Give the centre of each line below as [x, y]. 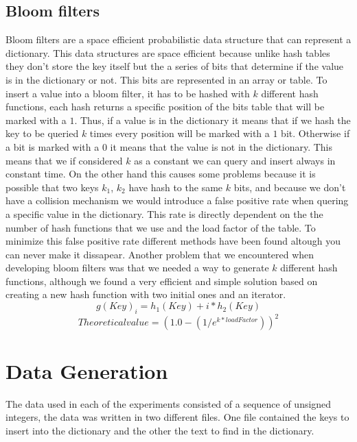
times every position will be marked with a [180, 133]
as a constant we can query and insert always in [235, 160]
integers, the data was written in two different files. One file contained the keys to [177, 417]
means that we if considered [64, 160]
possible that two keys [52, 187]
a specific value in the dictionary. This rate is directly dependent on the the [164, 213]
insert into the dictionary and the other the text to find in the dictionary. [160, 430]
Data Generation [87, 370]
